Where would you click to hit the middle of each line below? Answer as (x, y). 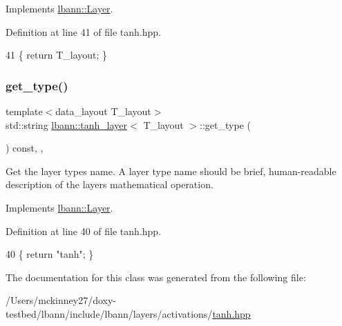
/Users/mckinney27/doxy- (61, 300)
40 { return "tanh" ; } (50, 254)
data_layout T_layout (103, 111)
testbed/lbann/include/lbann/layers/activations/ (109, 313)
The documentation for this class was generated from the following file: (156, 277)
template (24, 111)
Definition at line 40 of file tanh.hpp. (84, 231)
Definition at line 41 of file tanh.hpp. (84, 31)
